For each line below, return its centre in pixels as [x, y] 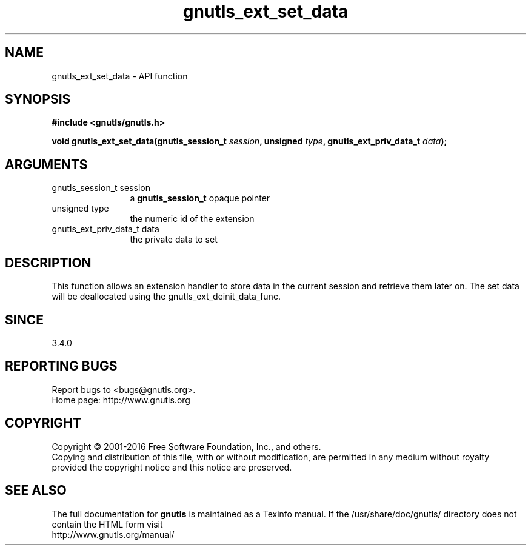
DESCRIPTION [48, 263]
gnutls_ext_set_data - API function [120, 76]
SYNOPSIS [38, 99]
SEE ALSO [36, 491]
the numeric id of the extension [192, 219]
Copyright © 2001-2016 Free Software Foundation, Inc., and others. [186, 446]
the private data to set [174, 240]
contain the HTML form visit [107, 524]
